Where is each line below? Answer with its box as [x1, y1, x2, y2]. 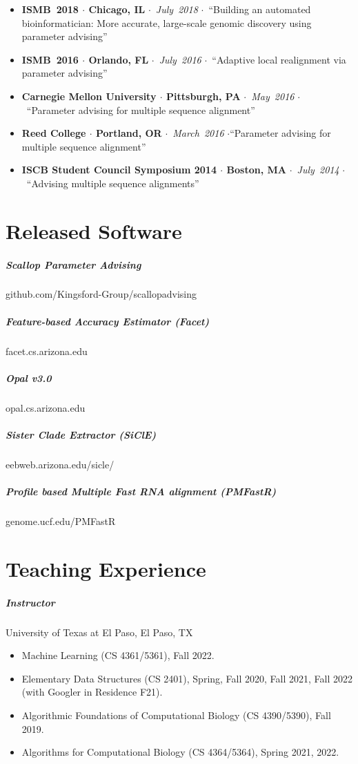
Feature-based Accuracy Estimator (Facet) [6, 314, 210, 328]
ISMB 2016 [21, 52, 79, 66]
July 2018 [155, 2, 198, 16]
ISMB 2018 [21, 2, 79, 16]
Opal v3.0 [6, 370, 52, 385]
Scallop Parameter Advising [6, 257, 141, 271]
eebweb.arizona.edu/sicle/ [6, 457, 115, 471]
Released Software [6, 216, 182, 245]
